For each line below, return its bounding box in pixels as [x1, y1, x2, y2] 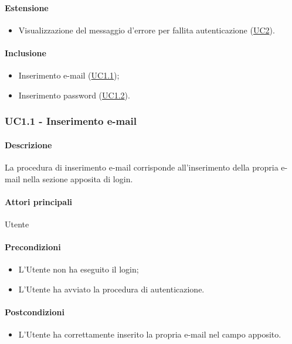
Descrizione [5, 138, 52, 151]
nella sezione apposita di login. [23, 172, 133, 185]
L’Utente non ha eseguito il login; [18, 263, 139, 275]
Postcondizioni [5, 306, 64, 318]
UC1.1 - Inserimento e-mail [5, 114, 137, 128]
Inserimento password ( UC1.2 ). [18, 88, 130, 101]
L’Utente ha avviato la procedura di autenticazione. [18, 282, 205, 295]
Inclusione [5, 46, 46, 59]
